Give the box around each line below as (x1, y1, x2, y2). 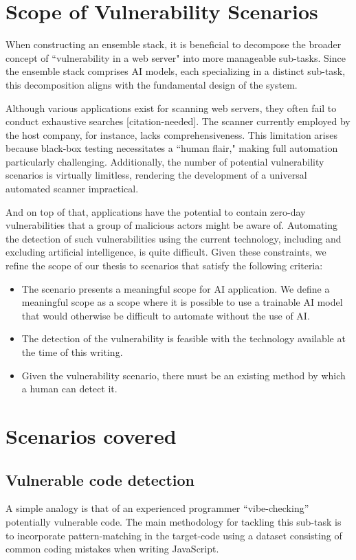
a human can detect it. (21, 381, 118, 396)
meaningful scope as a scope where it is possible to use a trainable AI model (21, 295, 343, 309)
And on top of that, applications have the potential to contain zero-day (5, 204, 306, 219)
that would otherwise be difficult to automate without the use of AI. (21, 308, 310, 322)
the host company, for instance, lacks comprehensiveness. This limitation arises (5, 127, 337, 142)
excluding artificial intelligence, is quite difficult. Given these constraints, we (5, 245, 326, 259)
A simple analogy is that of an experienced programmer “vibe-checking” (5, 501, 309, 515)
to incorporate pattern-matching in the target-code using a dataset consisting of (5, 528, 342, 542)
